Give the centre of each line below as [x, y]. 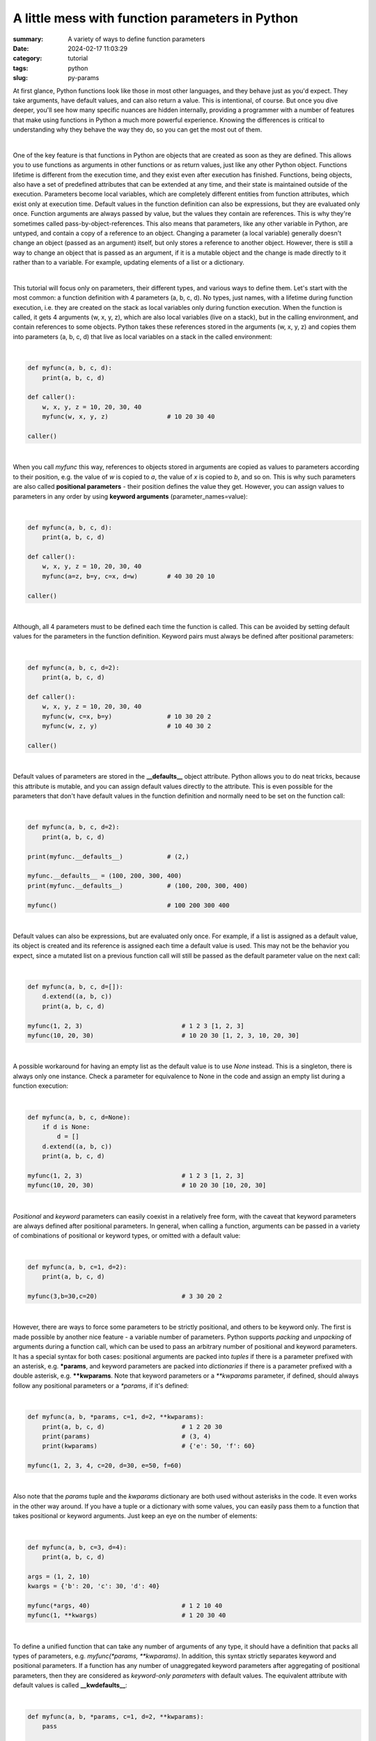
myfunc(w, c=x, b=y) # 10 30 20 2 [127, 716]
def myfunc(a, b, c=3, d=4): [77, 1547]
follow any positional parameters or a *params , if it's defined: [101, 1385]
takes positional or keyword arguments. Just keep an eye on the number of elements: [135, 1516]
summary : [28, 39]
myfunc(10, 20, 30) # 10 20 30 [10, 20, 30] [147, 1185]
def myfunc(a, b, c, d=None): [79, 1117]
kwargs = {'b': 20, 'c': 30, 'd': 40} [94, 1586]
